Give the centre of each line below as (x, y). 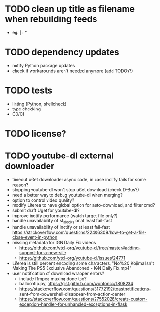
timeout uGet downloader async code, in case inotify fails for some (79, 179)
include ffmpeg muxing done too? (53, 278)
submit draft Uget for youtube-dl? (46, 210)
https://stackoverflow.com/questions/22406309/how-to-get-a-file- (79, 232)
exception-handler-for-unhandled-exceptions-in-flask (73, 304)
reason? (20, 185)
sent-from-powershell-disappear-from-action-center (72, 294)
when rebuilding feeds (51, 19)
